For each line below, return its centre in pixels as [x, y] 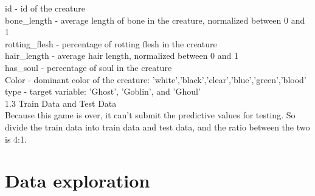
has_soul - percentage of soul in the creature [88, 67]
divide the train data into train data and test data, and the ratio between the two [157, 127]
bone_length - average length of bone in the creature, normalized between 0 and [155, 20]
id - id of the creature [45, 8]
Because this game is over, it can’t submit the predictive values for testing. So [150, 115]
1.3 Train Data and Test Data [61, 103]
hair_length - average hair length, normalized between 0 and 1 [122, 56]
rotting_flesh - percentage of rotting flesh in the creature [111, 43]
